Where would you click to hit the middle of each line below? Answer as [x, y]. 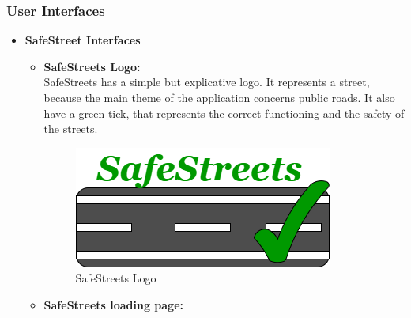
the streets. [71, 129]
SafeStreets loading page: [114, 304]
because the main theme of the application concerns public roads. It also [219, 97]
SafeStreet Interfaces [83, 40]
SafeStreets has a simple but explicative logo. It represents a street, [207, 82]
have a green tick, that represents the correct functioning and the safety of [224, 113]
